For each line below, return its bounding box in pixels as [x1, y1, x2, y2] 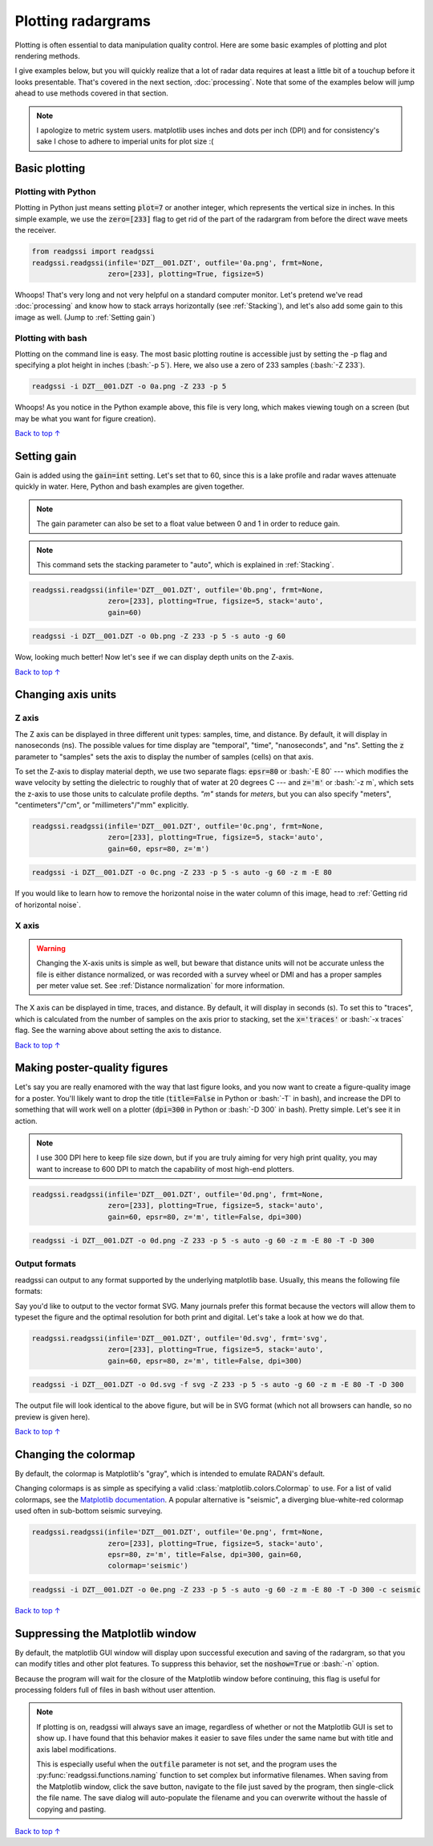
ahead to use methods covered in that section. [14, 88, 168, 98]
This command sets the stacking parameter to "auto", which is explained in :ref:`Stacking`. [36, 559, 334, 569]
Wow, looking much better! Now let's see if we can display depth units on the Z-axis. [14, 653, 294, 662]
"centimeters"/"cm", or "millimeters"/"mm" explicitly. [14, 800, 189, 810]
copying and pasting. [36, 1804, 107, 1814]
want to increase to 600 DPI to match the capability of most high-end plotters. [36, 1164, 294, 1173]
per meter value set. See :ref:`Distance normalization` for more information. [36, 980, 285, 990]
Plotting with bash [14, 332, 87, 344]
